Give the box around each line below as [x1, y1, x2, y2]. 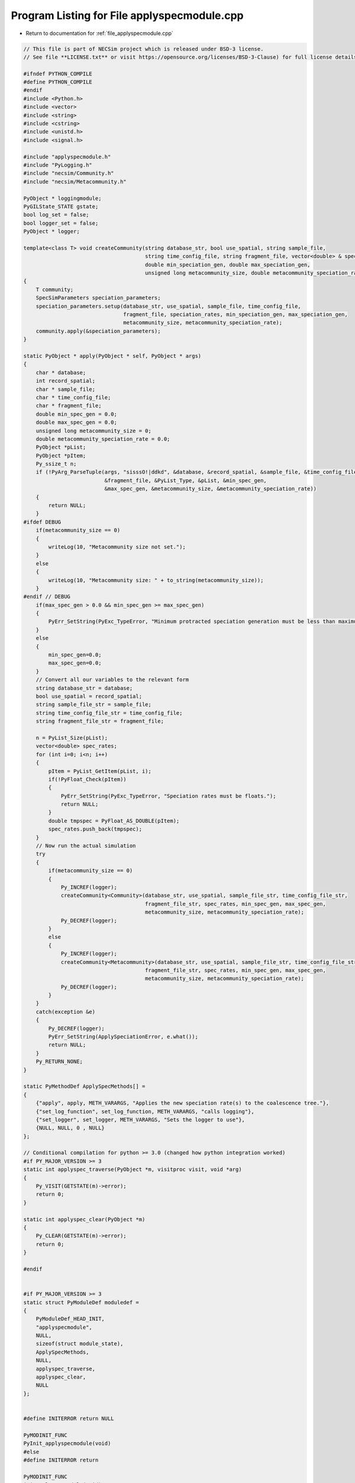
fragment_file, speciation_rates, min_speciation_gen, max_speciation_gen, [123, 311, 348, 318]
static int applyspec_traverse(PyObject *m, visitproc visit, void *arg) [23, 1166, 242, 1173]
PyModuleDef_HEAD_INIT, [35, 1316, 105, 1322]
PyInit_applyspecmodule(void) [23, 1440, 111, 1447]
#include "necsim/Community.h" [23, 170, 115, 177]
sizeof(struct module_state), [35, 1341, 124, 1347]
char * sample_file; [35, 386, 96, 393]
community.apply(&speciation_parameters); [35, 327, 161, 335]
